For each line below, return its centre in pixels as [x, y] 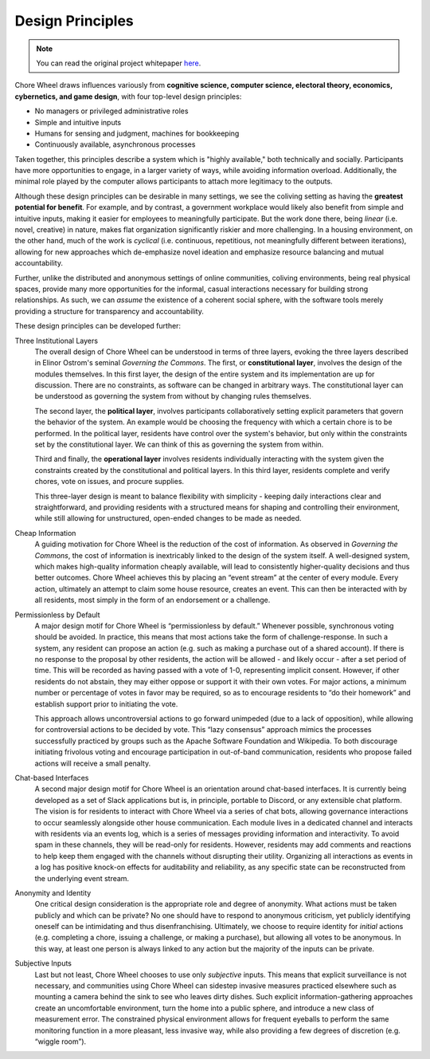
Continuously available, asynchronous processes [115, 144]
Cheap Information [45, 533]
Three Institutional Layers [57, 341]
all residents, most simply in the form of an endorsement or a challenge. [152, 600]
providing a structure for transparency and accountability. [109, 311]
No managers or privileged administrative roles [111, 111]
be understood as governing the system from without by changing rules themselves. [173, 396]
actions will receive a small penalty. [93, 763]
